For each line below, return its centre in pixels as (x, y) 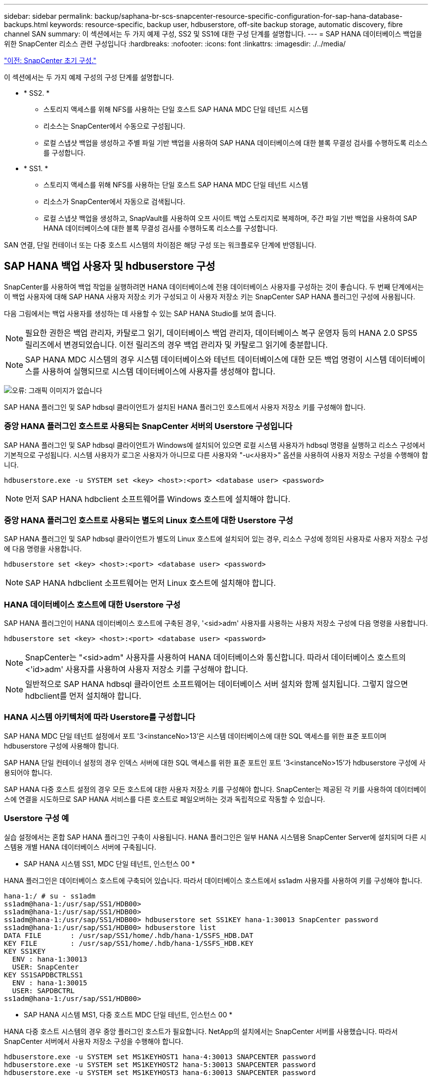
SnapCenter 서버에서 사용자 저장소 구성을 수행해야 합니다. (94, 1041)
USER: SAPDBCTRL (43, 990)
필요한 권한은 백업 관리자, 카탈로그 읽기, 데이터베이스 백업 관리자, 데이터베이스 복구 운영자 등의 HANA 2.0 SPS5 (221, 333)
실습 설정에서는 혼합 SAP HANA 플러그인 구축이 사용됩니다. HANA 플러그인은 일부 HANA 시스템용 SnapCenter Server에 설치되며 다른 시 (215, 837)
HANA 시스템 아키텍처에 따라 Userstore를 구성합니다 (100, 717)
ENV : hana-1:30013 (50, 959)
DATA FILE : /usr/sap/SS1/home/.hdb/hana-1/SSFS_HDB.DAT (129, 935)
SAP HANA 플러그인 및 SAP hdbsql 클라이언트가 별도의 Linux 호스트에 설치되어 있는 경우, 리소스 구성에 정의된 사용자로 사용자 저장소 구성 (216, 539)
